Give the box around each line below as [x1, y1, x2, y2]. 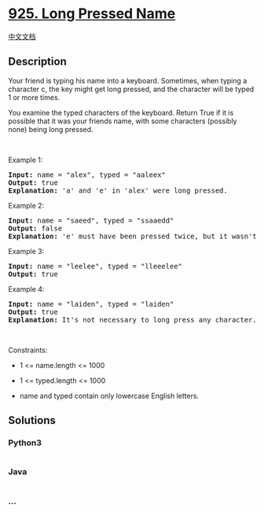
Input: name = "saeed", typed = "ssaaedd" [8, 215, 174, 225]
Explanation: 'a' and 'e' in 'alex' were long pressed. [8, 186, 228, 195]
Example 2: [8, 201, 45, 210]
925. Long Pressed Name [8, 5, 176, 23]
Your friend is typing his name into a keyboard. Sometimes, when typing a [8, 76, 247, 85]
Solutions [8, 414, 57, 427]
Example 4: [8, 284, 45, 293]
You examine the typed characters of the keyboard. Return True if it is [8, 108, 234, 117]
